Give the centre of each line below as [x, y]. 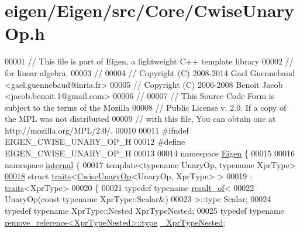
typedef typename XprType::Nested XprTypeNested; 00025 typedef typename [144, 211]
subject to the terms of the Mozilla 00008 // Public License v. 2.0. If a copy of [146, 107]
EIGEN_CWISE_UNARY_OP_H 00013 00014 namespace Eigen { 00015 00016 [150, 153]
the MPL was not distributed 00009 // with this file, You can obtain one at [140, 119]
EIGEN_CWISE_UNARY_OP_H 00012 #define [95, 141]
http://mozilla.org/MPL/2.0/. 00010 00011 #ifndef [97, 130]
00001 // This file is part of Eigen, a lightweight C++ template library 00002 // [149, 61]
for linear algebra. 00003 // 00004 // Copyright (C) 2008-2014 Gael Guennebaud [150, 72]
